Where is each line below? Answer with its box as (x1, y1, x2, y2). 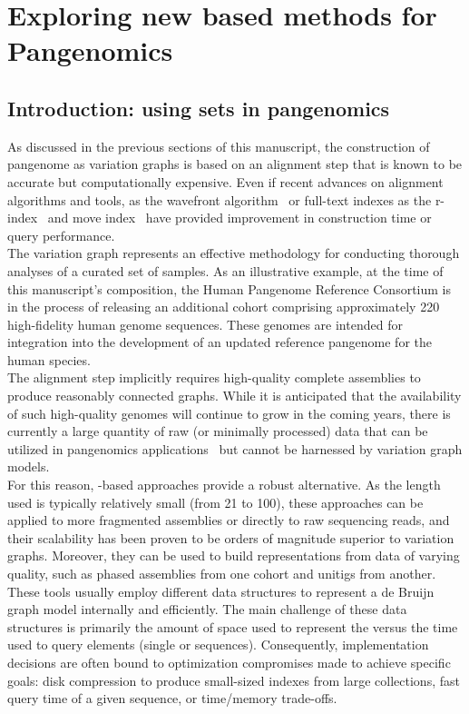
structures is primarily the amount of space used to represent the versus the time (7, 617, 458, 636)
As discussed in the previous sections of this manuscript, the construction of (7, 136, 430, 155)
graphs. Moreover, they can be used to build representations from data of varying (7, 546, 460, 565)
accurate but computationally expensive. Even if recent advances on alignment (7, 172, 444, 191)
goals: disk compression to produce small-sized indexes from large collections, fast (7, 670, 460, 689)
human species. (7, 350, 91, 369)
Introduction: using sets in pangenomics (7, 94, 390, 122)
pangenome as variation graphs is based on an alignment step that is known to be (7, 154, 463, 174)
